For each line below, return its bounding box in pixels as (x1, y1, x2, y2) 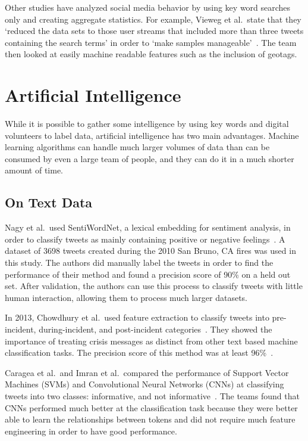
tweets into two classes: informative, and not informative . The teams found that (5, 389, 300, 402)
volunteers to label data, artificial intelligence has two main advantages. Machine (5, 129, 299, 141)
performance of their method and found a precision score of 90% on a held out (5, 268, 291, 280)
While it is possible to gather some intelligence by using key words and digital (5, 117, 289, 130)
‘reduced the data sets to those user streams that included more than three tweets (5, 24, 304, 37)
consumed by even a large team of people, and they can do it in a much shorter (5, 152, 294, 164)
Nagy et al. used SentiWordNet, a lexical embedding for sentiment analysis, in (5, 221, 291, 234)
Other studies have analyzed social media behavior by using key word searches (5, 1, 291, 13)
